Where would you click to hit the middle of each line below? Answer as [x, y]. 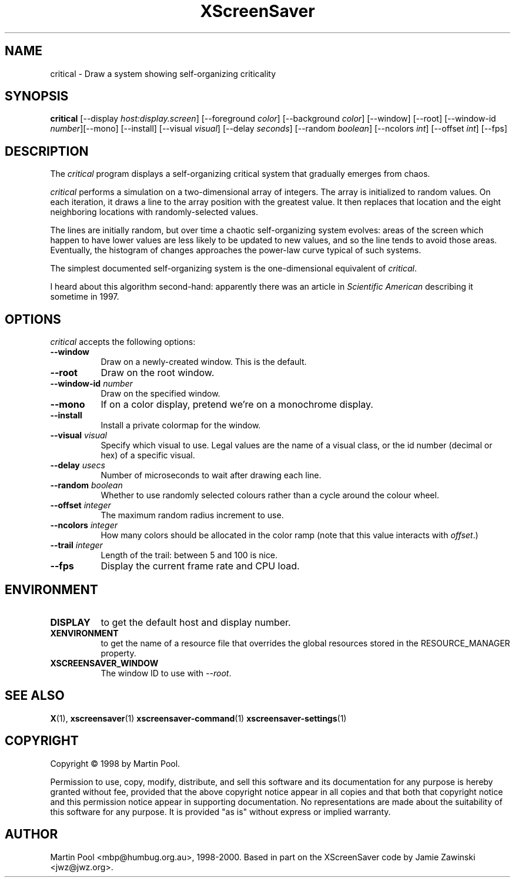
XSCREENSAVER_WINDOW [104, 663]
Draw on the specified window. [160, 394]
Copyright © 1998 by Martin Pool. [115, 763]
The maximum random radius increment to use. [192, 515]
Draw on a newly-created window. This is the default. [204, 362]
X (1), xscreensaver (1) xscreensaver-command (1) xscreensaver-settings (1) [198, 718]
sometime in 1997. [85, 297]
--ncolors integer [84, 525]
